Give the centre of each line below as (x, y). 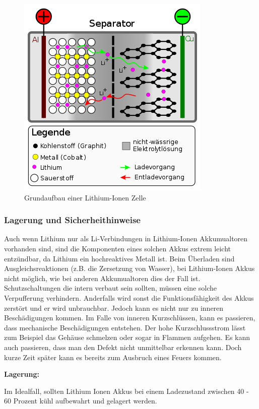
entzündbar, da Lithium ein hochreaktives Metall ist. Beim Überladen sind (119, 258)
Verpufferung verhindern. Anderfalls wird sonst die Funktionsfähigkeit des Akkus (129, 297)
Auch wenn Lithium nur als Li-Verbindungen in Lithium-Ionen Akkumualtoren (126, 238)
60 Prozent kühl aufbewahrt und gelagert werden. (81, 401)
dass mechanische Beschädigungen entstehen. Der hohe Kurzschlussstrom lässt (125, 327)
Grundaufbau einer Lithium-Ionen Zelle (85, 197)
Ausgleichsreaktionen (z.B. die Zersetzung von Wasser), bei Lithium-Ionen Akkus (129, 268)
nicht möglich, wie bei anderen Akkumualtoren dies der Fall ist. (102, 278)
